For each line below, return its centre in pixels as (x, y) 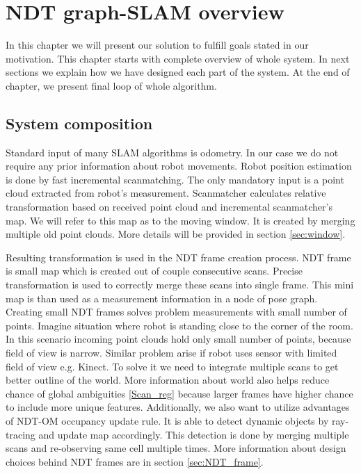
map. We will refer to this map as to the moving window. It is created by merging (180, 220)
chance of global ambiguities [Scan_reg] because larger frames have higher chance (179, 393)
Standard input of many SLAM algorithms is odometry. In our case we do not (172, 152)
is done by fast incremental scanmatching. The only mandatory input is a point (175, 179)
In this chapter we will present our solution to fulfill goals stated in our (157, 45)
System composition (79, 123)
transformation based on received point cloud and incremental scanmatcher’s (169, 207)
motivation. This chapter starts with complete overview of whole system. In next (178, 58)
